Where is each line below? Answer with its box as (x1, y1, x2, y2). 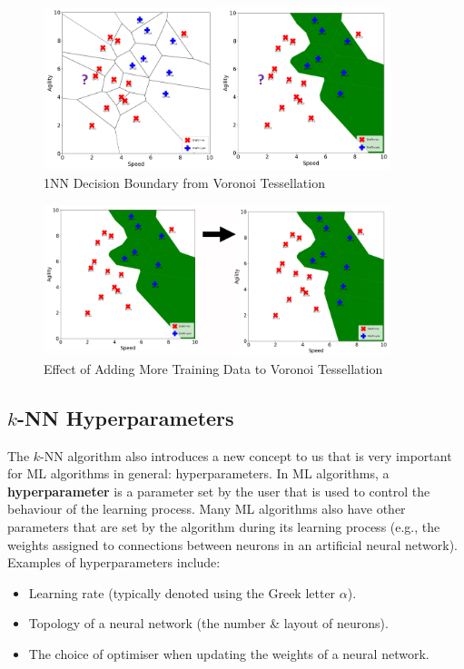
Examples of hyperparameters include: (7, 553, 221, 572)
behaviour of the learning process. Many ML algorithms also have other (7, 499, 406, 518)
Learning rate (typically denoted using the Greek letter (28, 583, 336, 602)
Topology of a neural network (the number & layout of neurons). (28, 614, 389, 633)
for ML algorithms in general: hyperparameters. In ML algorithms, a (7, 464, 390, 483)
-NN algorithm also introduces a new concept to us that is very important (40, 446, 452, 465)
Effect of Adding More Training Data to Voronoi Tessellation (44, 359, 383, 378)
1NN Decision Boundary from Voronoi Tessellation (44, 173, 325, 192)
